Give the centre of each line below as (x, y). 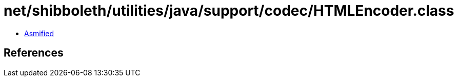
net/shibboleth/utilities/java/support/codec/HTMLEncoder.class (229, 11)
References (34, 53)
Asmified (39, 33)
